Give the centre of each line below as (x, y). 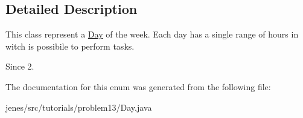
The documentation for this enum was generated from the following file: (138, 86)
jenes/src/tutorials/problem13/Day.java (79, 107)
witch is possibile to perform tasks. (70, 46)
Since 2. (20, 66)
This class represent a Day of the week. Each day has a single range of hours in (152, 34)
